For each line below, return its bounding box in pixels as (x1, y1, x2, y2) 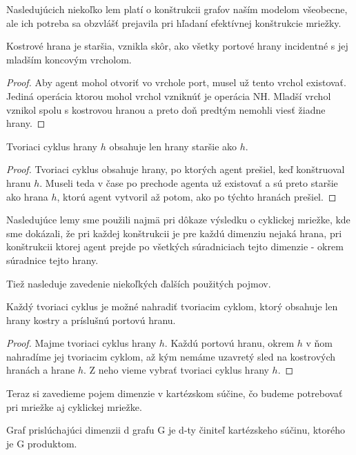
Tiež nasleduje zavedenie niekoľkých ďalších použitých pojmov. (6, 276, 271, 290)
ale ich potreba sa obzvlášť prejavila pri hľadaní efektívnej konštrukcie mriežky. (6, 15, 342, 30)
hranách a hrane (6, 363, 75, 377)
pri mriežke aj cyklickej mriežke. (6, 399, 142, 414)
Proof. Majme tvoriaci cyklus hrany (6, 336, 157, 350)
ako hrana (6, 189, 48, 203)
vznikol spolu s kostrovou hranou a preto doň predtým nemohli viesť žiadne (6, 102, 326, 117)
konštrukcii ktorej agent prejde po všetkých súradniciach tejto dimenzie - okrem (6, 239, 344, 254)
